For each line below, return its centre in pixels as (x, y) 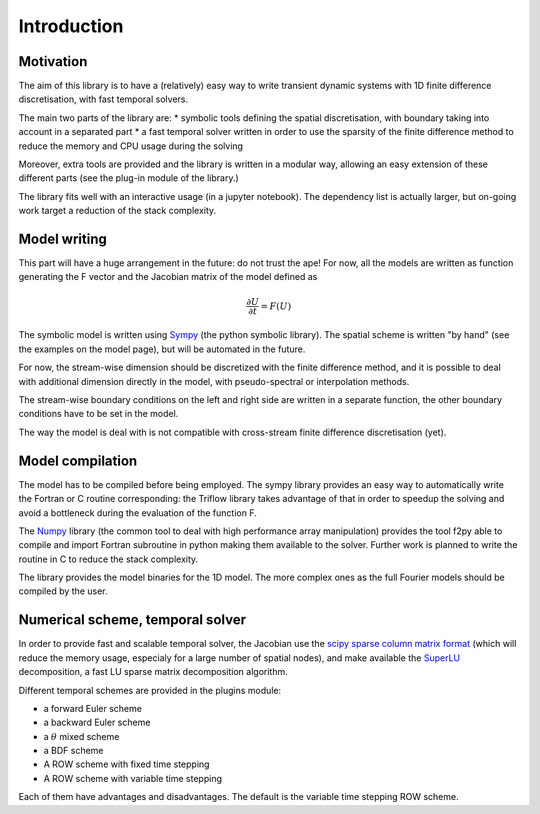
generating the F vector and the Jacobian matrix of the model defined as (168, 277)
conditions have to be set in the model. (98, 414)
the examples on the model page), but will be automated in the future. (162, 349)
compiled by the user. (63, 591)
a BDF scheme (73, 751)
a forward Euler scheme (92, 708)
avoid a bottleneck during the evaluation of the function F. (137, 512)
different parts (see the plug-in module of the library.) (128, 178)
